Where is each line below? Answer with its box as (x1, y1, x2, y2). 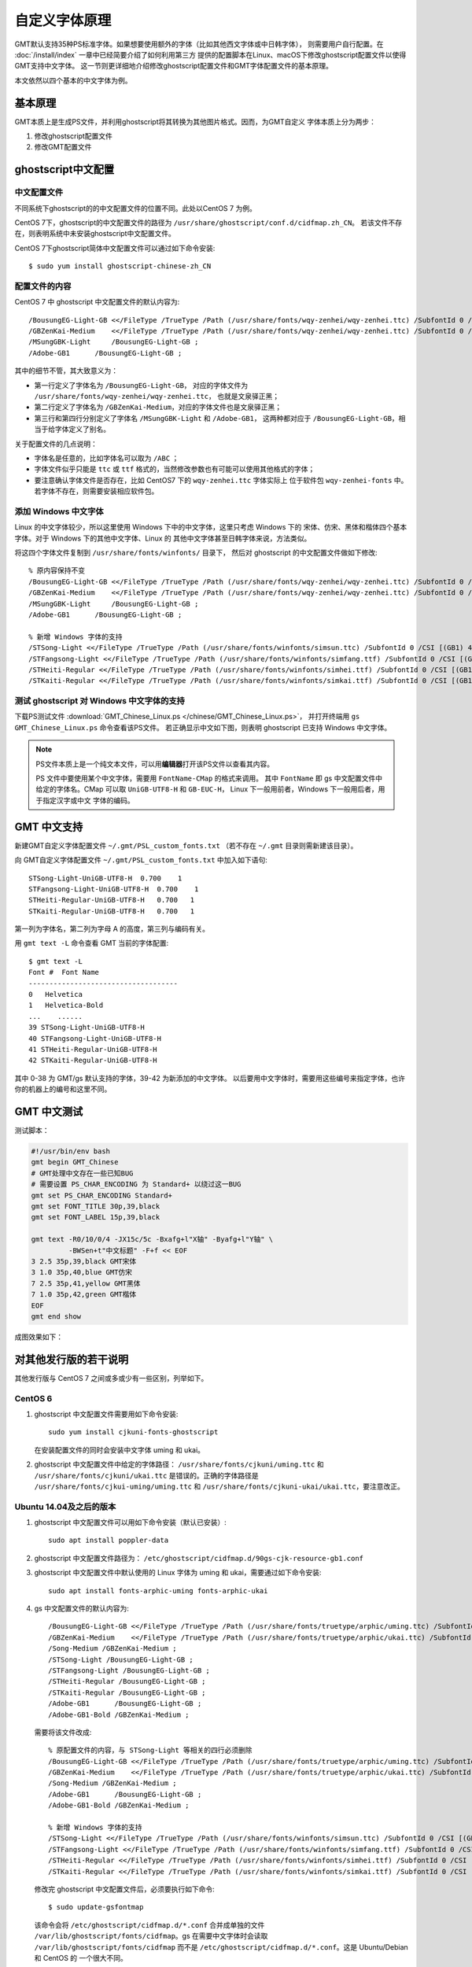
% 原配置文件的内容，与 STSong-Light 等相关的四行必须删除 (48, 1746, 253, 1755)
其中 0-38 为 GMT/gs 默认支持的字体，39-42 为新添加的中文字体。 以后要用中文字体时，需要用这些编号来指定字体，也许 (14, 1073, 405, 1083)
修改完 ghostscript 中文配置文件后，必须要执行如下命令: (34, 1884, 216, 1894)
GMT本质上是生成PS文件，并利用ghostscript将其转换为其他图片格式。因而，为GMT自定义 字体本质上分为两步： (14, 116, 377, 126)
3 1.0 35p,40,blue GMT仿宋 (31, 1268, 133, 1277)
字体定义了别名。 (54, 425, 110, 434)
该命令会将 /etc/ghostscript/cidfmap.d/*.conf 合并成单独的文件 (34, 1920, 265, 1929)
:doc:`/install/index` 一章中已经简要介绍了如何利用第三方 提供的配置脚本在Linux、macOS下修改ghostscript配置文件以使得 (14, 50, 407, 59)
